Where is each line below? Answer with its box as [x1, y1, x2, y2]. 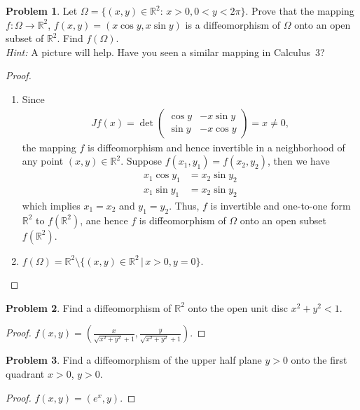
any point [22, 153, 64, 168]
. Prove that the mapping [245, 4, 354, 18]
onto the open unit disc [188, 300, 288, 315]
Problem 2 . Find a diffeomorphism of [6, 300, 172, 315]
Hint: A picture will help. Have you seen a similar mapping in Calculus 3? [6, 44, 325, 59]
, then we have [267, 153, 330, 168]
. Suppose [120, 153, 162, 168]
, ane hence [80, 212, 128, 227]
